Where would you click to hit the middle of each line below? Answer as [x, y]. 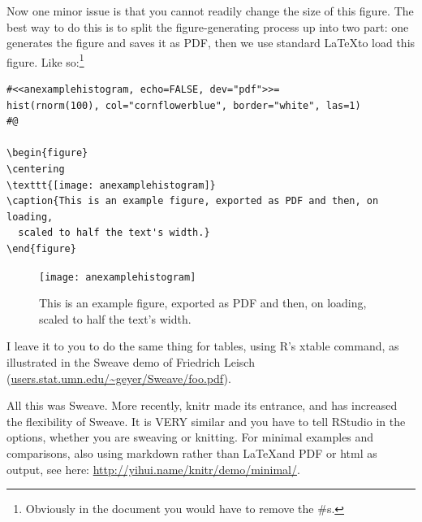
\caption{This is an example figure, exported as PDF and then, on [193, 201]
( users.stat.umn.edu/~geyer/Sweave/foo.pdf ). [119, 378]
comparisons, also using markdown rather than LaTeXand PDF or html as [192, 452]
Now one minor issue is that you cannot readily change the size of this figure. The [210, 11]
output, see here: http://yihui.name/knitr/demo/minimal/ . [153, 469]
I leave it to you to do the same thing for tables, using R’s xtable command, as [203, 346]
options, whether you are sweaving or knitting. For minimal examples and [190, 437]
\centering [36, 169]
